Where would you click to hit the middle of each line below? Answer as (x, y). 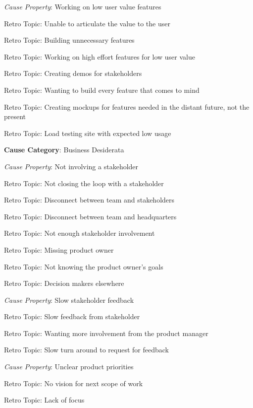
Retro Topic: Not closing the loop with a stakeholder (84, 183)
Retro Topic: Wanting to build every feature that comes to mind (102, 90)
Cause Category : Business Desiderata (64, 150)
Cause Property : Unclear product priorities (69, 367)
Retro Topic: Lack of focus (44, 400)
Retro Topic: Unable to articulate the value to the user (87, 23)
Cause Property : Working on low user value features (83, 6)
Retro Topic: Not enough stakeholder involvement (79, 233)
